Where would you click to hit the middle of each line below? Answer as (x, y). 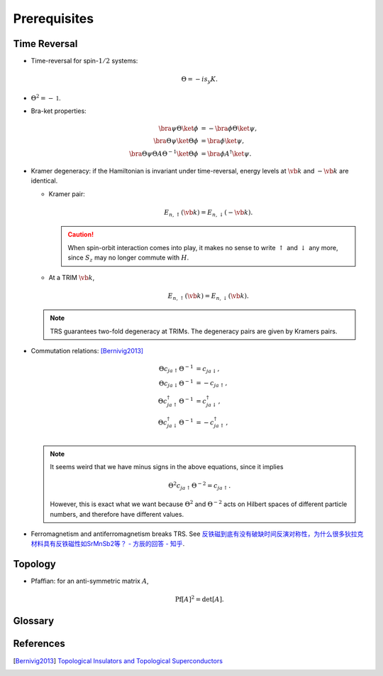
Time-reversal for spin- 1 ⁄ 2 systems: (84, 61)
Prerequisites (54, 18)
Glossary (34, 621)
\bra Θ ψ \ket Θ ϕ (176, 141)
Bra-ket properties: (59, 111)
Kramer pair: (67, 194)
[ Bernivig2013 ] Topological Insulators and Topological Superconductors (118, 660)
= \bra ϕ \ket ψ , (223, 141)
